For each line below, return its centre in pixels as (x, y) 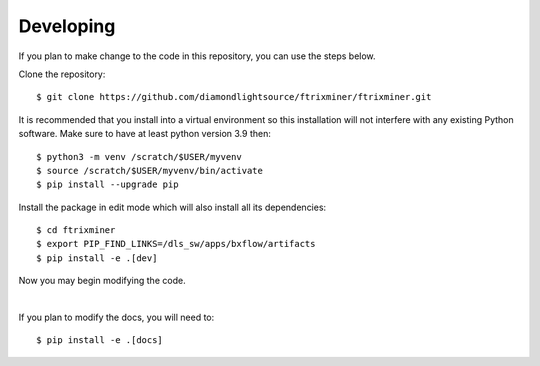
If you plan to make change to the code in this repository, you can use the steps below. (197, 56)
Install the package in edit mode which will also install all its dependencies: (172, 207)
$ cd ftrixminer (76, 230)
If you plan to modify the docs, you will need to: (116, 317)
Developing (67, 26)
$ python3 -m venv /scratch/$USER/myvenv (139, 156)
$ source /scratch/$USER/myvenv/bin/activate (150, 170)
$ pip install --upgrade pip (107, 184)
